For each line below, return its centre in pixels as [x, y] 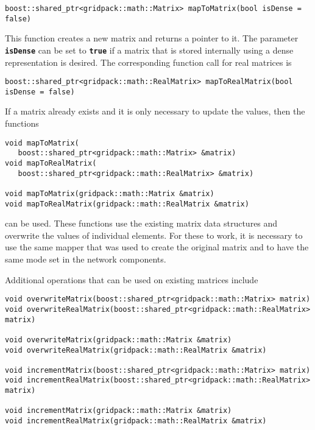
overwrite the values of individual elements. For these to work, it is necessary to [154, 235]
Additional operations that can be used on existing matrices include [132, 279]
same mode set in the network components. [86, 259]
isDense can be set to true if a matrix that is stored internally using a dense [149, 50]
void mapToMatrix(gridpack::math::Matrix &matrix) [110, 193]
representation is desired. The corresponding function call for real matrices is [148, 62]
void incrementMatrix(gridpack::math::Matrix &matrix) [119, 411]
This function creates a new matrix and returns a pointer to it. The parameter [152, 38]
